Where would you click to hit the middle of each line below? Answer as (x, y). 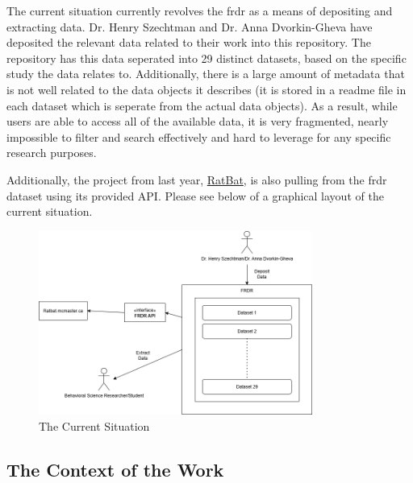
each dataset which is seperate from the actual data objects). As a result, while (202, 105)
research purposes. (52, 153)
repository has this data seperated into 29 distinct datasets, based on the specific (206, 58)
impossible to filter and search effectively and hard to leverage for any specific (199, 136)
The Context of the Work (115, 469)
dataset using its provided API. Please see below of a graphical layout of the (195, 195)
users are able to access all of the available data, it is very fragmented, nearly (198, 121)
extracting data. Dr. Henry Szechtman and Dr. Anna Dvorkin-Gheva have (190, 26)
